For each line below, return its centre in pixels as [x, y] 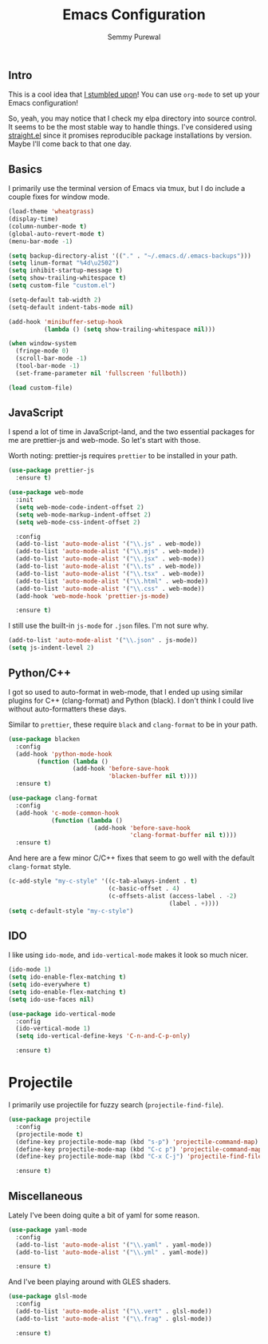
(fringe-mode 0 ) [42, 351]
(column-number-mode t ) [48, 226]
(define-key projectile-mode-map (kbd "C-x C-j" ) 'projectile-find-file [139, 1157]
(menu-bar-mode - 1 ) [41, 241]
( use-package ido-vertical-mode [62, 1014]
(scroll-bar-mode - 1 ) [51, 359]
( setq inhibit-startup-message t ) [66, 271]
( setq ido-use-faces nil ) [51, 999]
